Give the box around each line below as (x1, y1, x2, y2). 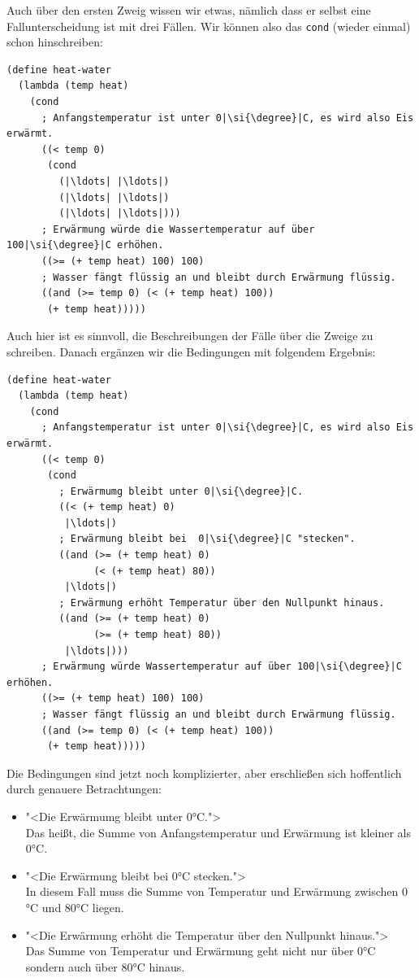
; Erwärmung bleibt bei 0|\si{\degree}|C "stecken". (58, 533, 356, 545)
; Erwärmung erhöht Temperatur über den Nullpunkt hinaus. (58, 596, 385, 609)
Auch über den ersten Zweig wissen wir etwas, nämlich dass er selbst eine (6, 2, 371, 18)
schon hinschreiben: (6, 33, 103, 50)
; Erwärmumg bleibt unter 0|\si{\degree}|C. (58, 485, 304, 497)
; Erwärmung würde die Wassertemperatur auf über (41, 223, 315, 235)
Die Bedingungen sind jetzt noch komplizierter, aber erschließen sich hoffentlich (6, 764, 402, 781)
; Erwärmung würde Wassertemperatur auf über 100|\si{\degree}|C (41, 661, 402, 673)
